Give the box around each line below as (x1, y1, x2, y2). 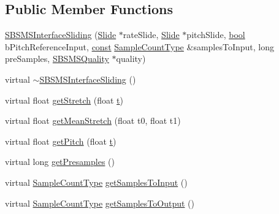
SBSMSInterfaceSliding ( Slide (5, 28, 117, 41)
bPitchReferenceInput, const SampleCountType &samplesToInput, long (5, 40, 275, 53)
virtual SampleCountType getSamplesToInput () (5, 175, 188, 188)
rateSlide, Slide (123, 28, 180, 41)
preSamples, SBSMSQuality (5, 52, 109, 65)
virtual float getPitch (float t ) (5, 134, 117, 147)
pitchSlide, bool (186, 28, 245, 41)
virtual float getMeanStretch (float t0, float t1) (5, 114, 181, 127)
